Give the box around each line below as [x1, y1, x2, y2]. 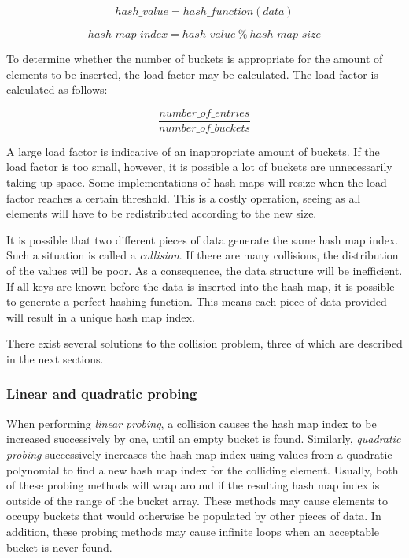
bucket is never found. [6, 538, 112, 555]
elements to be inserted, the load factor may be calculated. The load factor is [6, 65, 378, 82]
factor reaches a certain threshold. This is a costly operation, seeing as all [6, 189, 361, 206]
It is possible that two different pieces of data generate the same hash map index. [6, 231, 399, 247]
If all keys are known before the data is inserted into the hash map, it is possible [6, 277, 395, 294]
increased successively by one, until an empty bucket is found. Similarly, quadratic [6, 430, 401, 447]
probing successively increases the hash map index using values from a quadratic [6, 445, 392, 462]
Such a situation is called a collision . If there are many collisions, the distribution [6, 247, 399, 263]
